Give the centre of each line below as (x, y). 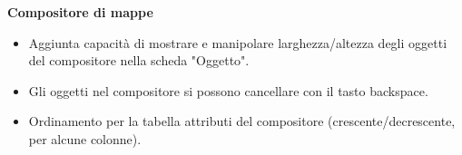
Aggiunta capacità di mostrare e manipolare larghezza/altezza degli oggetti (238, 42)
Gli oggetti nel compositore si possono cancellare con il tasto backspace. (228, 90)
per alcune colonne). (85, 138)
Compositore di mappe (80, 12)
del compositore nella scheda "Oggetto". (139, 60)
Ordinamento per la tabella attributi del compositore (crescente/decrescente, (242, 121)
